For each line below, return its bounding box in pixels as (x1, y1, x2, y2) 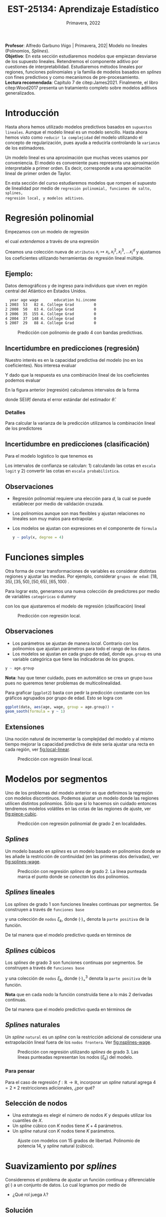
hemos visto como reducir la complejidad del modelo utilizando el (5, 134, 143, 140)
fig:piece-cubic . (5, 811, 38, 817)
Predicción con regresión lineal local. (17, 756, 93, 762)
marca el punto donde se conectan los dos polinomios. (17, 874, 130, 879)
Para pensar (5, 1068, 35, 1075)
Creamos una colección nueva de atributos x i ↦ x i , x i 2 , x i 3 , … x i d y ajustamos (5, 248, 161, 256)
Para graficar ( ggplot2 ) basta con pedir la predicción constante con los (5, 689, 150, 695)
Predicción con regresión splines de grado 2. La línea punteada (17, 868, 147, 874)
